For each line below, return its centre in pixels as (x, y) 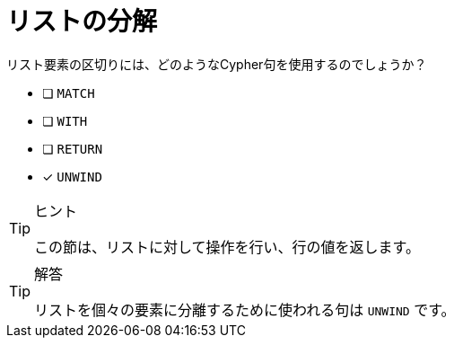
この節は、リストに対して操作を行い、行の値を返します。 (227, 247)
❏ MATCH (69, 93)
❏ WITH (65, 120)
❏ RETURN (73, 148)
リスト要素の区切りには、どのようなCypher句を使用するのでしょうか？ (217, 64)
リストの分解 (82, 22)
